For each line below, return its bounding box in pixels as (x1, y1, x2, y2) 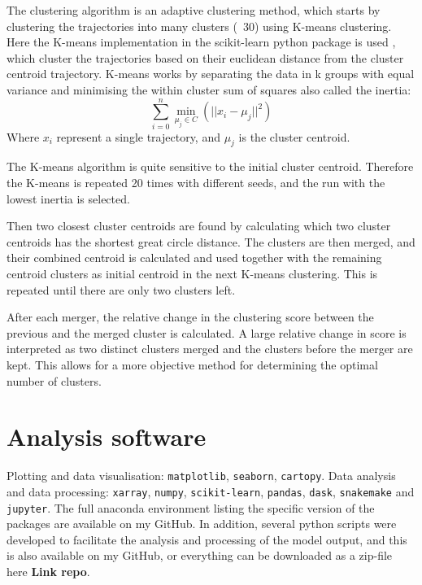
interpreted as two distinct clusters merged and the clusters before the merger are (7, 340, 413, 357)
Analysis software (7, 420, 207, 453)
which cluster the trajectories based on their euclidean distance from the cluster (7, 49, 404, 66)
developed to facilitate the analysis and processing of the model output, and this (7, 530, 407, 548)
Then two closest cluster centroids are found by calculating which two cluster (7, 217, 391, 234)
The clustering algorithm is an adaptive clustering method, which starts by (7, 2, 381, 18)
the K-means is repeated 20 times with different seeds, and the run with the (7, 174, 385, 191)
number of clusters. (7, 372, 102, 389)
